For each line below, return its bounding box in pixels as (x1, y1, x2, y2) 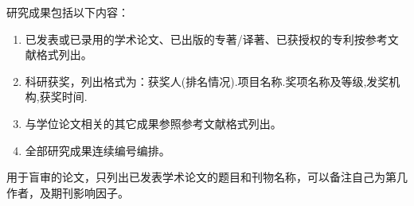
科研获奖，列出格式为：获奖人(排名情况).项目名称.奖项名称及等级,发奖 (25, 72, 389, 89)
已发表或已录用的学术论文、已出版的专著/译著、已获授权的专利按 (25, 30, 365, 47)
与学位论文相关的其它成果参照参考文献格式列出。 (25, 115, 282, 131)
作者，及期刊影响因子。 (6, 184, 129, 200)
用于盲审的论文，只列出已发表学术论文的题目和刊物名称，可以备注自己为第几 (6, 169, 408, 185)
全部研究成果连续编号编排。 (25, 142, 170, 158)
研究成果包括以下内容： (6, 4, 129, 20)
